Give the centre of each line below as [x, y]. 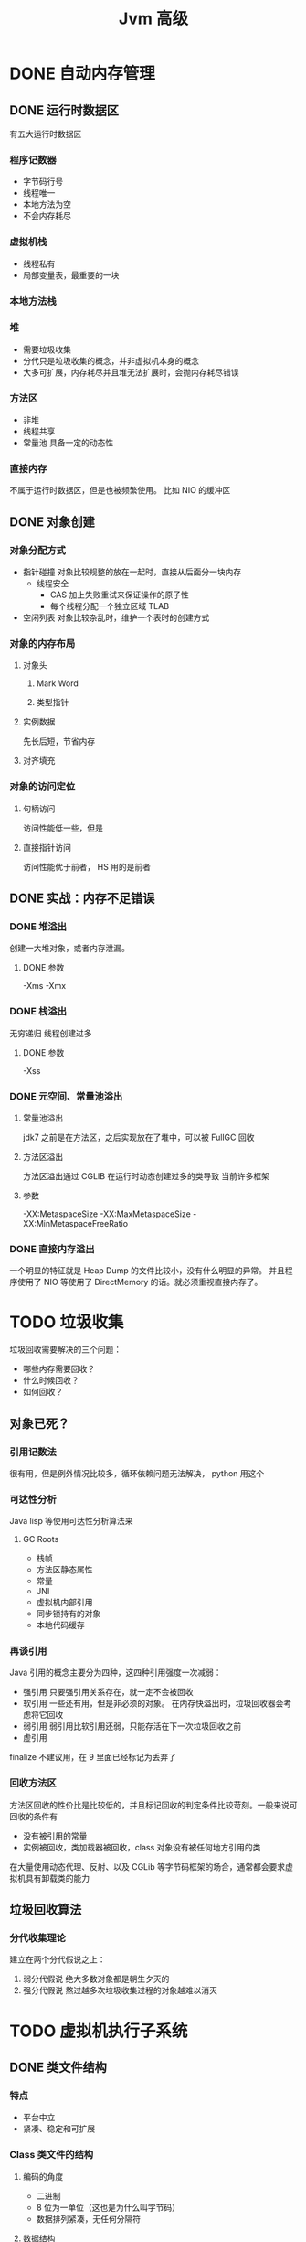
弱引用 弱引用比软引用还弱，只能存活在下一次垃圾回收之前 [132, 1726]
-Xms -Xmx [44, 986]
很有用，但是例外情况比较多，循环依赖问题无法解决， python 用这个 [137, 1473]
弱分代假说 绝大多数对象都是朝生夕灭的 [96, 1979]
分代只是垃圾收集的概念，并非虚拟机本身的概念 [111, 360]
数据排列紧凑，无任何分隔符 [89, 2218]
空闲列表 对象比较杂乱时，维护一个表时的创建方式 [116, 617]
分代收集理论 [38, 1938]
